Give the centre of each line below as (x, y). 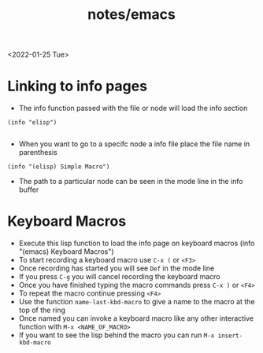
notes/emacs (131, 15)
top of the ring (42, 310)
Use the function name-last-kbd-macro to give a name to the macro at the (137, 302)
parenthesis (38, 153)
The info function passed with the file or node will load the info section (133, 108)
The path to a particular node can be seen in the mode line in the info (131, 182)
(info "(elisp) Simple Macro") (59, 167)
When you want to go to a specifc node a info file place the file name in (134, 144)
